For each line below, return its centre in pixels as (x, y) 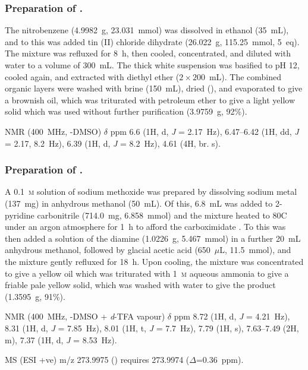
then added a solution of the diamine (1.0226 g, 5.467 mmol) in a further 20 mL (153, 238)
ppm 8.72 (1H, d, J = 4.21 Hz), (232, 316)
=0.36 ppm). (220, 360)
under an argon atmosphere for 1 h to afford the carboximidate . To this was (145, 227)
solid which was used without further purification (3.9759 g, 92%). (126, 111)
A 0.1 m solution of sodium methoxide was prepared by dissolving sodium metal (151, 192)
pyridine (20, 215)
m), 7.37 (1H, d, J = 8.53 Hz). (61, 339)
